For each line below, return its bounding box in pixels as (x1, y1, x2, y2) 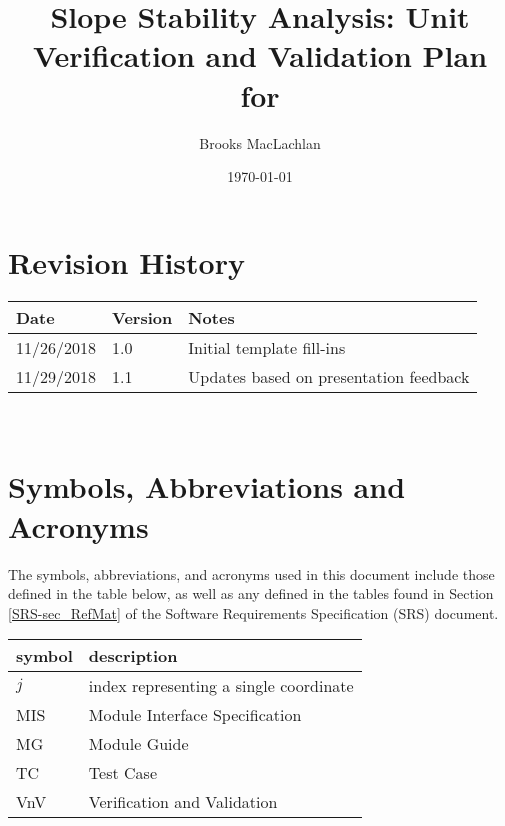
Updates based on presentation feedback (188, 364, 470, 388)
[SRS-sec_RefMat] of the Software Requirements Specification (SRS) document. (8, 602, 499, 623)
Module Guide (88, 732, 189, 756)
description (88, 644, 178, 668)
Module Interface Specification (88, 703, 302, 727)
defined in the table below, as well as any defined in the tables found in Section (8, 583, 494, 604)
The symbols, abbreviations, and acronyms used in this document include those (8, 563, 495, 584)
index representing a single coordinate (88, 674, 354, 698)
